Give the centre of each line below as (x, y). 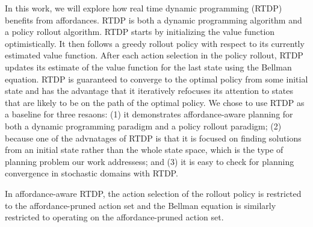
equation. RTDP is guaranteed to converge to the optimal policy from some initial (156, 79)
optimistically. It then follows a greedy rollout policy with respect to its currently (155, 43)
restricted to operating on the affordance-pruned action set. (114, 217)
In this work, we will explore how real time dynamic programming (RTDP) (144, 8)
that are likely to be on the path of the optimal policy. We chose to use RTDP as (155, 102)
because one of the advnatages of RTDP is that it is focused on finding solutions (153, 138)
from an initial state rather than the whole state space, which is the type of (144, 150)
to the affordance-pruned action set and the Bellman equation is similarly (141, 205)
